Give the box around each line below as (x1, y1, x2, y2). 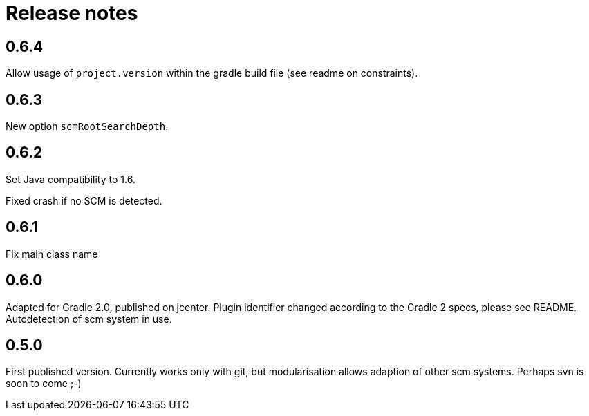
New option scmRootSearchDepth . (6, 120, 169, 133)
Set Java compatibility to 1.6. (6, 173, 135, 185)
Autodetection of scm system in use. (6, 312, 172, 325)
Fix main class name (6, 247, 98, 260)
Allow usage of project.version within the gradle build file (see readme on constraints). (6, 67, 418, 79)
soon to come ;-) (6, 377, 82, 390)
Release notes (6, 1, 138, 25)
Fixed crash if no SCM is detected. (6, 194, 162, 207)
